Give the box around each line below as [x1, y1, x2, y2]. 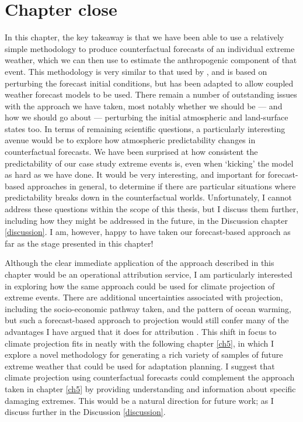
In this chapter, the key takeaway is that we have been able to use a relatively [5, 31, 284, 43]
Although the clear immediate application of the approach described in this [5, 257, 274, 269]
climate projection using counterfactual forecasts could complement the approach [5, 371, 295, 383]
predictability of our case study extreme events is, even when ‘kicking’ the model [5, 157, 294, 169]
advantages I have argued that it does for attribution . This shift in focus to [5, 325, 277, 337]
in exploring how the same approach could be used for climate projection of [5, 279, 275, 292]
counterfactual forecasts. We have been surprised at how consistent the [5, 146, 258, 158]
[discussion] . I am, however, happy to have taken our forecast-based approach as [5, 226, 291, 238]
